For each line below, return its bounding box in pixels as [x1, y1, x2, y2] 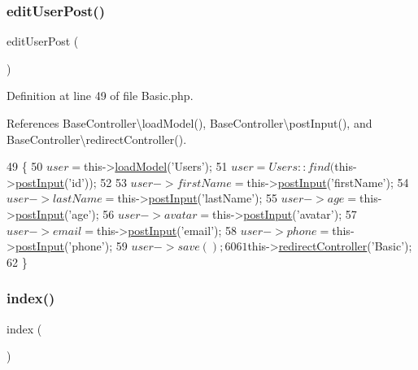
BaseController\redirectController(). [7, 130, 187, 147]
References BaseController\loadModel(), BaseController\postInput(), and [7, 115, 372, 131]
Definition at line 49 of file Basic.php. [7, 87, 194, 104]
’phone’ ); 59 [68, 237, 128, 255]
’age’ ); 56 [68, 205, 115, 222]
